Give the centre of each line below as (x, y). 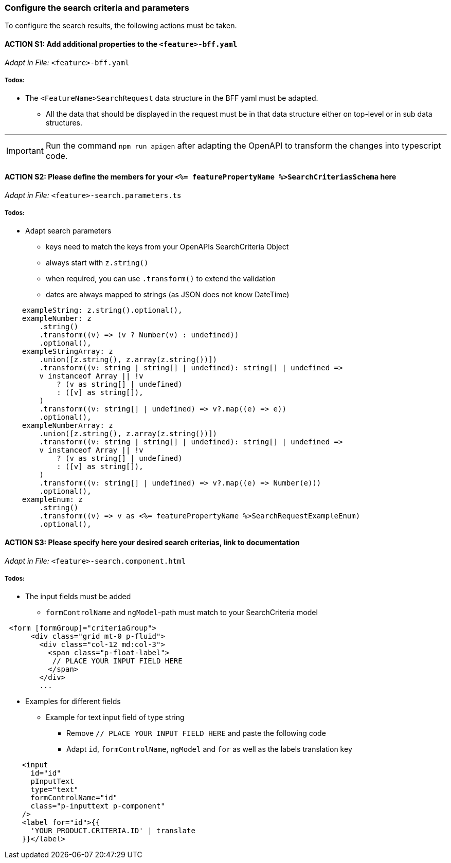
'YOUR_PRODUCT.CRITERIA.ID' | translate (113, 831)
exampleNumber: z (57, 319)
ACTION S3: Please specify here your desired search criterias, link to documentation (152, 542)
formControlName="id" (74, 798)
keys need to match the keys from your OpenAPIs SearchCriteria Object (167, 247)
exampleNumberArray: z (67, 426)
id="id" (46, 773)
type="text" (55, 790)
